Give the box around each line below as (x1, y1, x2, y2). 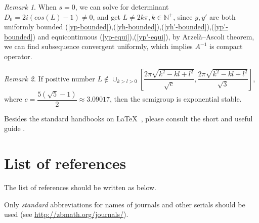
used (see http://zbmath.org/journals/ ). (4, 209, 128, 219)
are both (209, 11, 236, 22)
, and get (93, 11, 120, 22)
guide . (4, 123, 25, 133)
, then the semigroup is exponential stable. (110, 94, 242, 104)
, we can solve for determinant (75, 2, 169, 12)
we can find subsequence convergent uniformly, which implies (4, 41, 193, 52)
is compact (209, 41, 243, 52)
